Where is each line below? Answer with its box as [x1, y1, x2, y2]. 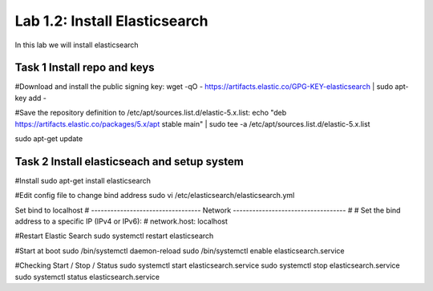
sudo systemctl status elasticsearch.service [14, 272, 160, 281]
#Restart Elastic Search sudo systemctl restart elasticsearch [14, 231, 214, 240]
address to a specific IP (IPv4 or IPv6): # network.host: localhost [14, 216, 228, 226]
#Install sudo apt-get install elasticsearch [14, 176, 152, 185]
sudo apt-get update [14, 134, 83, 143]
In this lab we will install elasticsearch [14, 40, 140, 50]
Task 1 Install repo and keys [14, 61, 156, 75]
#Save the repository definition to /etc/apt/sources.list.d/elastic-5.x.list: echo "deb [14, 108, 287, 118]
